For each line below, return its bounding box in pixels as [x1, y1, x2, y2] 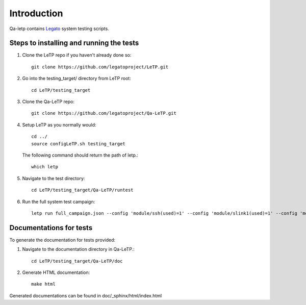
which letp [31, 164, 59, 170]
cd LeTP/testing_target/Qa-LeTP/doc [31, 258, 123, 264]
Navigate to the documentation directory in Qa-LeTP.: [22, 246, 135, 252]
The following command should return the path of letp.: [22, 152, 139, 158]
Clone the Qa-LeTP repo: [22, 98, 75, 105]
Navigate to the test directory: [22, 175, 85, 181]
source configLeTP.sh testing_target [31, 141, 126, 146]
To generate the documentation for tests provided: [9, 237, 116, 243]
